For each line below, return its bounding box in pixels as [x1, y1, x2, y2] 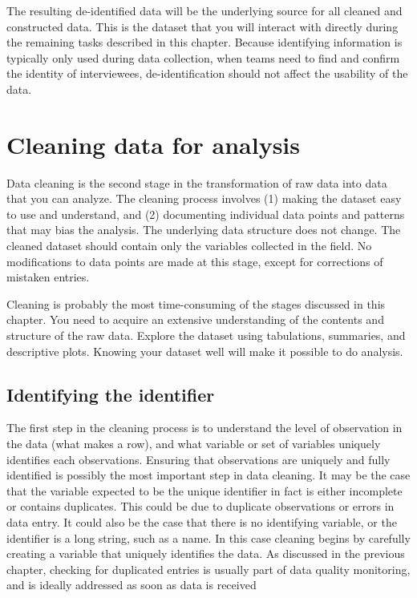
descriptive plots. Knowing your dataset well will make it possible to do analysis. [6, 342, 403, 359]
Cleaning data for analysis [6, 127, 300, 160]
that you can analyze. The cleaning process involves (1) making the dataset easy [6, 190, 402, 207]
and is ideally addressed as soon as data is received [6, 576, 257, 593]
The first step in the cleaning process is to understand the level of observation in [6, 419, 403, 436]
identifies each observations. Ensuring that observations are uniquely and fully [6, 451, 391, 467]
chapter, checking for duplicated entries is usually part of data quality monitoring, [6, 560, 411, 577]
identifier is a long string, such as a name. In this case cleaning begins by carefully [6, 529, 411, 546]
